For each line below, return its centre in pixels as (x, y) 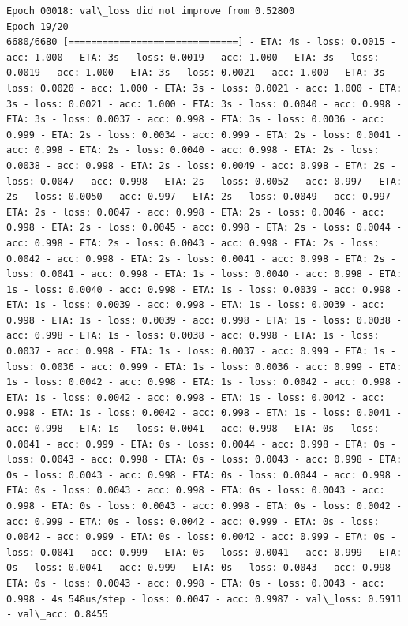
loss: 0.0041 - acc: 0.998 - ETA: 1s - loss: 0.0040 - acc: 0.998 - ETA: (204, 274)
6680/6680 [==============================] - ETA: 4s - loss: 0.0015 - (201, 42)
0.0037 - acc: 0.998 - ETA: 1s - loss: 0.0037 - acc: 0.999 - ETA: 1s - (201, 352)
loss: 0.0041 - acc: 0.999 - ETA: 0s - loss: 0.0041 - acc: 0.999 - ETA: (204, 552)
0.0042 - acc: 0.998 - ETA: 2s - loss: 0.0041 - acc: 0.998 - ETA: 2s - (201, 259)
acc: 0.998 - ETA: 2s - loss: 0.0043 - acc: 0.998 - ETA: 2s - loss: (193, 243)
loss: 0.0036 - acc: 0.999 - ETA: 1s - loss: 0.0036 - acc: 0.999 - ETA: (204, 367)
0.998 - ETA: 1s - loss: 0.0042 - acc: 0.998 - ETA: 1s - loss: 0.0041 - (204, 413)
